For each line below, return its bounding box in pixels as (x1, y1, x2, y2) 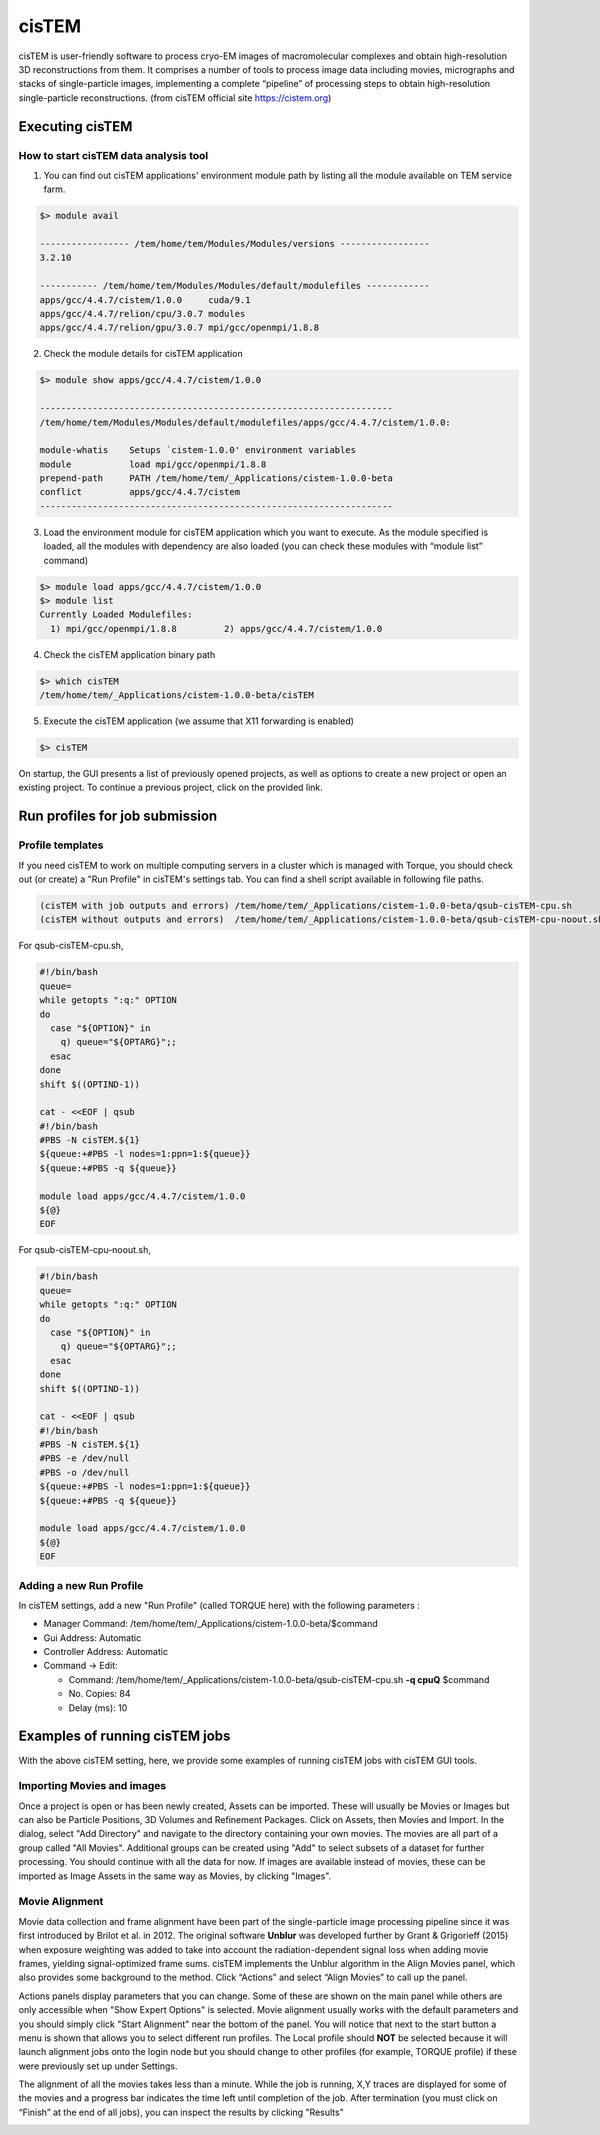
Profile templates (18, 838, 104, 852)
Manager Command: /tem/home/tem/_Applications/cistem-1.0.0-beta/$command (43, 1618, 379, 1630)
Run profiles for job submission (18, 808, 218, 825)
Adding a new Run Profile (18, 1578, 144, 1592)
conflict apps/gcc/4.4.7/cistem (39, 486, 240, 498)
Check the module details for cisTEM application (43, 348, 244, 360)
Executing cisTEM (18, 118, 133, 135)
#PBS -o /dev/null (39, 1466, 130, 1478)
